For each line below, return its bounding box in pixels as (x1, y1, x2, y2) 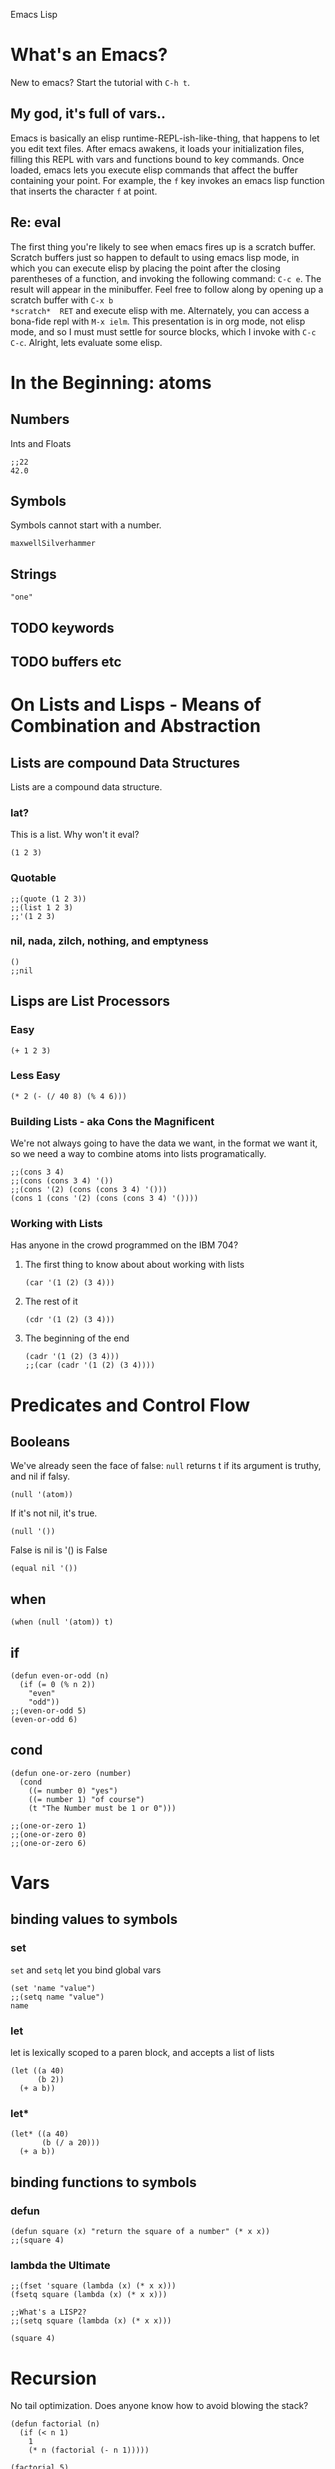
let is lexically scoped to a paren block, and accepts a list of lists (10, 2047, 275, 2059)
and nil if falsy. (10, 1470, 71, 1483)
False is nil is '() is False (10, 1544, 108, 1556)
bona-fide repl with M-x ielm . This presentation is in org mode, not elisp (10, 315, 306, 327)
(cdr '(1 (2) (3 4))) (24, 1315, 115, 1325)
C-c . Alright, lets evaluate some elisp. (10, 336, 163, 348)
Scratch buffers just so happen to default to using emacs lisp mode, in (10, 251, 300, 263)
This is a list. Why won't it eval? (10, 829, 140, 841)
